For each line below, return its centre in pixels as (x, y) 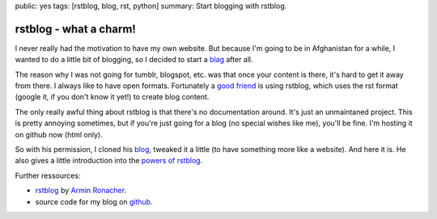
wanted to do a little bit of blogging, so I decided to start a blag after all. (134, 60)
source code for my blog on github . (94, 201)
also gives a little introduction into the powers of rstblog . (109, 161)
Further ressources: (48, 175)
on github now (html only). (59, 134)
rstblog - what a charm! (76, 29)
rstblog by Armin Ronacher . (81, 191)
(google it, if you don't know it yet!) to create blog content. (112, 97)
